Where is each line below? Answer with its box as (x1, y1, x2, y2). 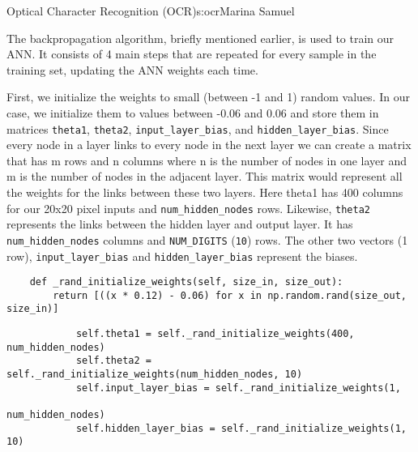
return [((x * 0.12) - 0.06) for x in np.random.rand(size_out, (53, 289, 407, 301)
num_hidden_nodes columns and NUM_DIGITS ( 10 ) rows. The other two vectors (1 (6, 231, 408, 248)
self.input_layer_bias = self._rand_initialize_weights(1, (75, 382, 401, 394)
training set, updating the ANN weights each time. (6, 61, 258, 78)
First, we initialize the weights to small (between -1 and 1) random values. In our (6, 88, 410, 105)
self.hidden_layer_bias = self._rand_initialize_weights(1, (75, 422, 407, 434)
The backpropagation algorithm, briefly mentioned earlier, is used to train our (6, 29, 395, 46)
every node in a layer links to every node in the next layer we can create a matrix (6, 136, 412, 153)
